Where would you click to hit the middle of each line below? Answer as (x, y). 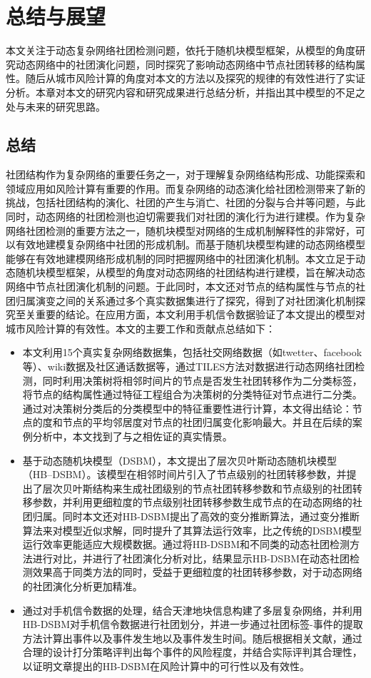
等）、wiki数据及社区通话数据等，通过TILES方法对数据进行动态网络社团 (189, 366)
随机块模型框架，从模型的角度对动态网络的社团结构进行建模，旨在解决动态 (190, 272)
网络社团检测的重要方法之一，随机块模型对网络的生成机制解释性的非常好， (181, 230)
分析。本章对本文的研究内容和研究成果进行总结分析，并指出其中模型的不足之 (185, 92)
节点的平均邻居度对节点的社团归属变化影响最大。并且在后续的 (207, 422)
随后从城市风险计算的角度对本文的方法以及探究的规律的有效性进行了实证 (195, 78)
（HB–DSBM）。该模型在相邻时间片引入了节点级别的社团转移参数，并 (184, 474)
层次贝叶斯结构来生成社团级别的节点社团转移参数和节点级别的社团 (197, 488)
